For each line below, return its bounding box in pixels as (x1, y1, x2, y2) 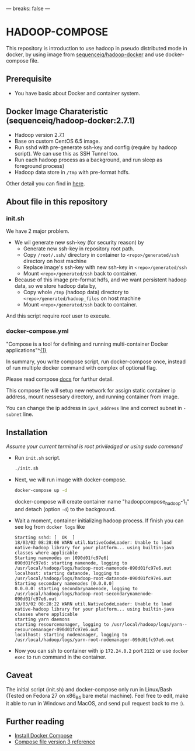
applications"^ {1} (6, 346, 47, 353)
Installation (6, 427, 48, 437)
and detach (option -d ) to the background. (14, 505, 116, 512)
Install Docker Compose (14, 732, 73, 739)
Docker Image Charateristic (6, 106, 109, 116)
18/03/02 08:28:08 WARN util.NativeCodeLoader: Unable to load (14, 539, 172, 546)
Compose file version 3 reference (14, 738, 95, 745)
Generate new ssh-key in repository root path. (23, 245, 134, 252)
